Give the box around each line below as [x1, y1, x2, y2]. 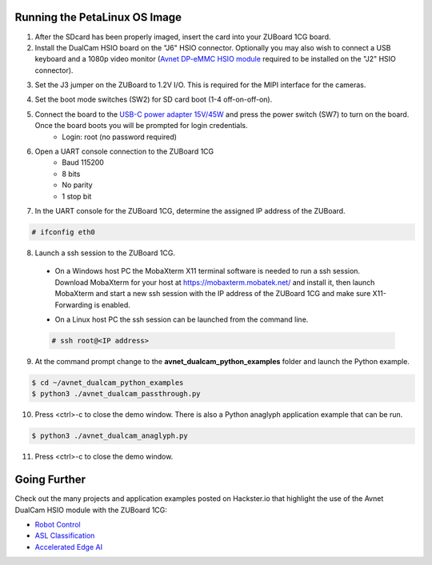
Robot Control [34, 519, 81, 529]
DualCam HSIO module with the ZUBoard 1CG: [14, 505, 168, 515]
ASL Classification [34, 531, 95, 540]
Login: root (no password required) [62, 132, 178, 142]
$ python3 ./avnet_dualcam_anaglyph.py [31, 431, 188, 440]
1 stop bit [62, 191, 92, 201]
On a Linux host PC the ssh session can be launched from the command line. [54, 315, 309, 324]
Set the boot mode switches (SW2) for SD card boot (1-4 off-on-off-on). [34, 94, 273, 104]
